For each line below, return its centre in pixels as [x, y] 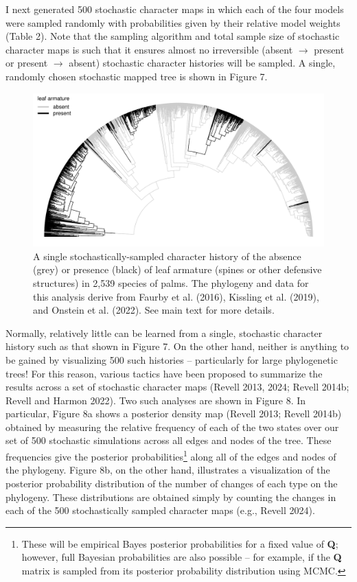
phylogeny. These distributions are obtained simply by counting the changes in [171, 497]
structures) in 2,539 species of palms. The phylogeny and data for [171, 282]
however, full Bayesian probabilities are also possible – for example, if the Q [182, 557]
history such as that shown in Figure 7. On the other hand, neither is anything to [177, 346]
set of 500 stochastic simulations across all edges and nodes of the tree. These [169, 440]
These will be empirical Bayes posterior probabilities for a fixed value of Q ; [180, 543]
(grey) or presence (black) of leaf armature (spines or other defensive [177, 269]
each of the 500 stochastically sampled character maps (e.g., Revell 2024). [160, 510]
